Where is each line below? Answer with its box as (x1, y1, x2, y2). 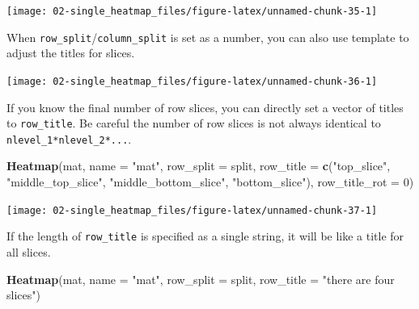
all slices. (6, 243, 51, 260)
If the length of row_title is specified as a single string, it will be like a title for (6, 228, 404, 244)
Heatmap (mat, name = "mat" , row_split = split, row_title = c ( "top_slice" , (6, 157, 391, 174)
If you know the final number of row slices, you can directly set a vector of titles (6, 98, 404, 115)
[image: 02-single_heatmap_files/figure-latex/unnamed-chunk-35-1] (6, 6, 378, 17)
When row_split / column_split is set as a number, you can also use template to (6, 28, 409, 45)
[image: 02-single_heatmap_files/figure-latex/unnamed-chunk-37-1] (6, 204, 378, 216)
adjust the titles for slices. (6, 44, 135, 61)
